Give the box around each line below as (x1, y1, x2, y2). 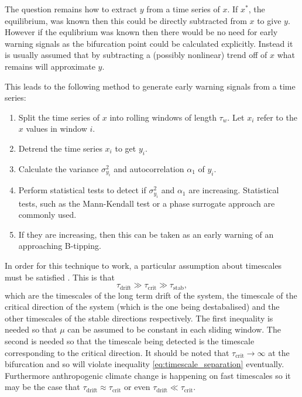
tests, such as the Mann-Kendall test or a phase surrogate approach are (18, 197, 275, 209)
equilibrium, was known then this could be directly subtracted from (5, 14, 247, 26)
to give (257, 14, 282, 26)
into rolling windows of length (109, 111, 217, 123)
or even (124, 381, 150, 393)
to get (115, 142, 136, 154)
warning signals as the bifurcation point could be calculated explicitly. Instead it (5, 37, 293, 49)
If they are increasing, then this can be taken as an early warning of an (18, 228, 274, 240)
